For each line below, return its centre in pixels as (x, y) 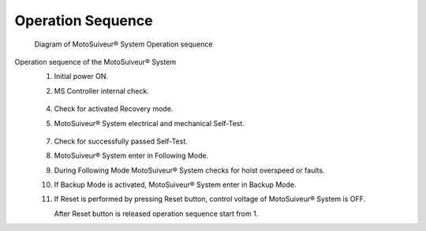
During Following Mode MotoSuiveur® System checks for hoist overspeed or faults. (189, 170)
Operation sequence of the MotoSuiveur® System (95, 61)
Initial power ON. (81, 76)
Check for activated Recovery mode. (114, 109)
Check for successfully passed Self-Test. (121, 141)
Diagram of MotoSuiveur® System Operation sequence (123, 44)
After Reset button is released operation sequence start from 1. (156, 214)
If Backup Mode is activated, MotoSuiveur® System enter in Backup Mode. (175, 184)
